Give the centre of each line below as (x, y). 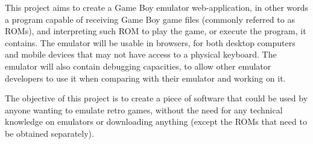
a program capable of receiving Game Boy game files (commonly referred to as (150, 19)
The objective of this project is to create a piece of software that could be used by (156, 98)
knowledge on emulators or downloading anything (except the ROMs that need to (156, 121)
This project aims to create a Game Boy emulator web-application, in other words (157, 7)
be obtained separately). (49, 133)
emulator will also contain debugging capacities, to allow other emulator (138, 66)
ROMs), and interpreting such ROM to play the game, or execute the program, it (156, 31)
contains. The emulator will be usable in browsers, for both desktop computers (150, 42)
